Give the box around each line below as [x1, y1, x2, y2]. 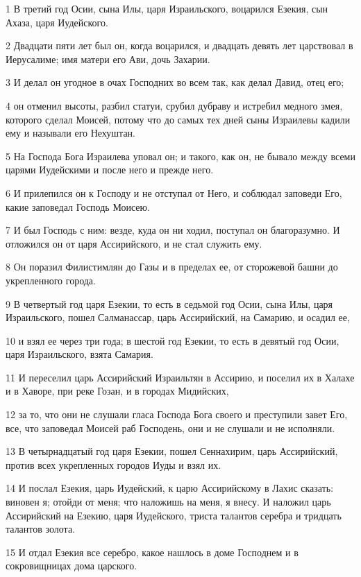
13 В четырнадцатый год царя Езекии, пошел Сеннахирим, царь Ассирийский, [6, 444, 338, 458]
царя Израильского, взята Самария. [6, 347, 153, 361]
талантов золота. [6, 522, 75, 536]
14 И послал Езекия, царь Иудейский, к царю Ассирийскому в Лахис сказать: [6, 481, 334, 495]
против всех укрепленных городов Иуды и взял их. [6, 457, 221, 472]
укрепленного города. [6, 273, 96, 287]
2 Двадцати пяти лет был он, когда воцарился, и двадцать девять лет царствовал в [6, 38, 353, 53]
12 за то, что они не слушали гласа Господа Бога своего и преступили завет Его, [6, 407, 348, 422]
